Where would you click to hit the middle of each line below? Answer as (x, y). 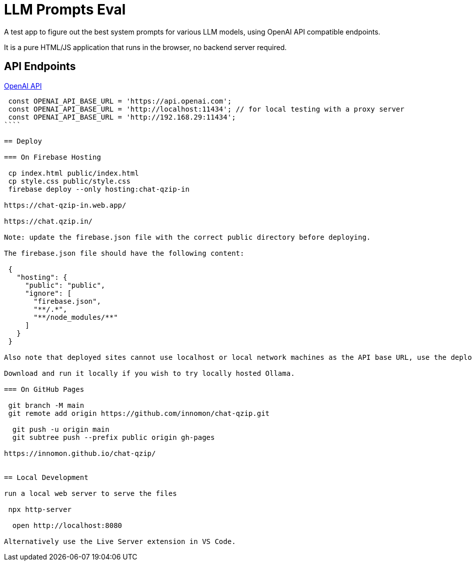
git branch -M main (46, 405)
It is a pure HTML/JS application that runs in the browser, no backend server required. (145, 47)
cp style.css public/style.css (69, 181)
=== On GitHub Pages (44, 389)
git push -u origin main (61, 429)
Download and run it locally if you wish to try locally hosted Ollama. (149, 373)
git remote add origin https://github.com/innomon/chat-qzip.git (139, 413)
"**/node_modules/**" (76, 317)
